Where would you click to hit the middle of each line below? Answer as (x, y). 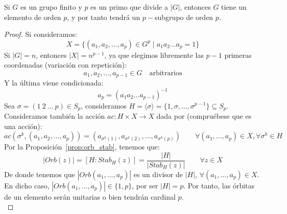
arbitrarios (166, 73)
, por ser (145, 185)
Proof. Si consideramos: (41, 34)
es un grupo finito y (51, 7)
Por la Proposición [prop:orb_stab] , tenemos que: (82, 147)
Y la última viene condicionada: (54, 83)
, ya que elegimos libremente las (154, 55)
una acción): (23, 126)
